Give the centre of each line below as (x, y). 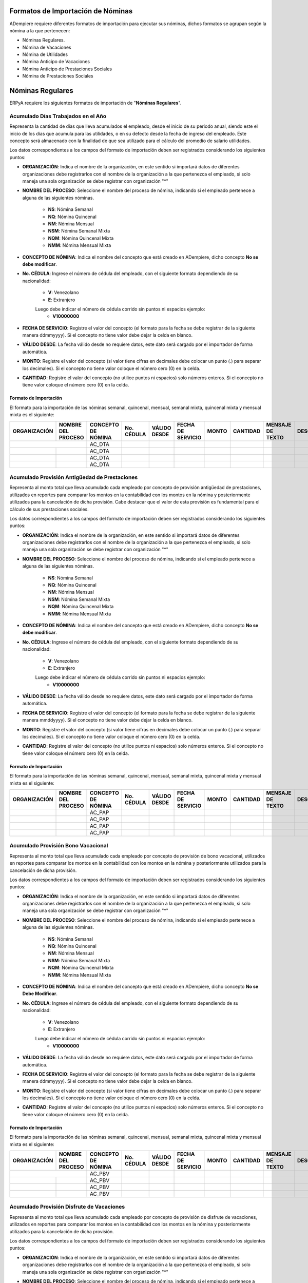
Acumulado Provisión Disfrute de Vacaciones (67, 1207)
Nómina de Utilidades (45, 54)
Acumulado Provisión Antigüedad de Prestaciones (74, 477)
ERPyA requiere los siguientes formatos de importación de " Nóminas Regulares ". (95, 103)
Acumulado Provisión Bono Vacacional (59, 846)
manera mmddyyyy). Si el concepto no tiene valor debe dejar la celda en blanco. (108, 720)
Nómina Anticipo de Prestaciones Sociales (67, 69)
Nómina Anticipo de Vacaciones (56, 62)
